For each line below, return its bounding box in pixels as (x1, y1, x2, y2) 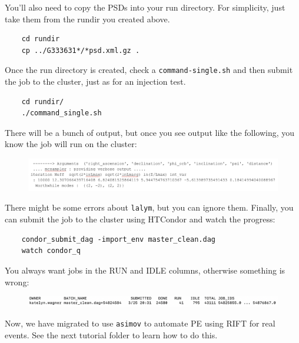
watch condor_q (21, 247, 81, 255)
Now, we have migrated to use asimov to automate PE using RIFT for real (5, 317, 275, 329)
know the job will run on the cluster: (5, 138, 137, 150)
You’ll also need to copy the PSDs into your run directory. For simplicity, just (5, 1, 285, 13)
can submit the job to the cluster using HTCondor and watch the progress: (5, 213, 275, 225)
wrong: (5, 275, 29, 288)
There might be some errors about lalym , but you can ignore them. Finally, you (5, 201, 294, 214)
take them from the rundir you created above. (5, 12, 170, 25)
